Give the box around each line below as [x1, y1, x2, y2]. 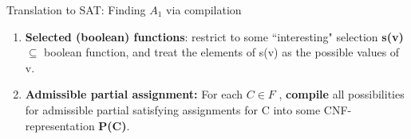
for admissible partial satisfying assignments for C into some [25, 101, 321, 118]
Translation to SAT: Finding [6, 2, 146, 17]
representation [25, 117, 95, 133]
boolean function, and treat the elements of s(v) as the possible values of [44, 44, 400, 60]
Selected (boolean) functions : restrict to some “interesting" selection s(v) [25, 28, 404, 44]
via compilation [166, 2, 242, 17]
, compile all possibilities [279, 86, 405, 102]
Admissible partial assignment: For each [25, 86, 243, 102]
